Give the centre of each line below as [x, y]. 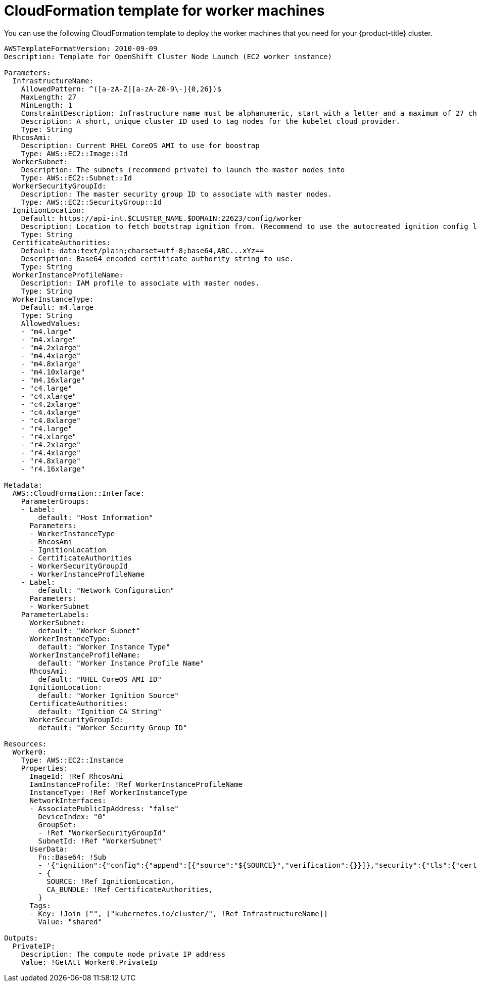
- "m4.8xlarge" [51, 364]
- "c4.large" [46, 388]
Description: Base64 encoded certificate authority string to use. [157, 259]
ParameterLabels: [55, 614]
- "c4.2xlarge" [51, 404]
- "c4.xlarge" [49, 396]
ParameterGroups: [55, 501]
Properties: [44, 768]
